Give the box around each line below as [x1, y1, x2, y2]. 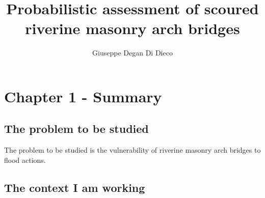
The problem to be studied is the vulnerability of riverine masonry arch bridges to [4, 145, 261, 155]
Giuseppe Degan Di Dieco [92, 47, 173, 58]
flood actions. [4, 154, 46, 165]
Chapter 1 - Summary [4, 86, 162, 106]
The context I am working [4, 179, 145, 195]
